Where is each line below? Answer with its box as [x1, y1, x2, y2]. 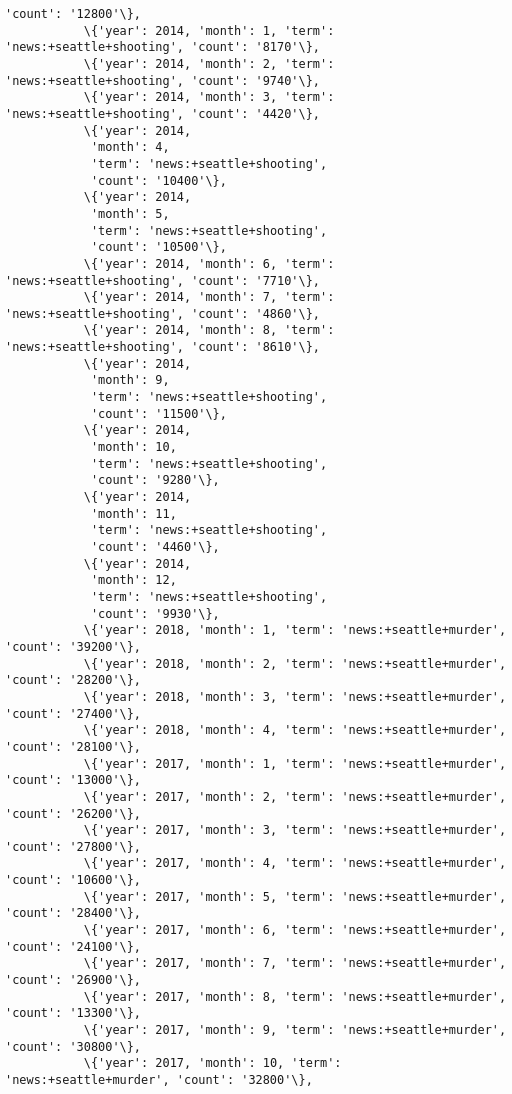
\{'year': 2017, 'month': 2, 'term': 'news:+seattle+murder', [83, 789, 507, 804]
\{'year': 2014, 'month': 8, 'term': [83, 323, 335, 338]
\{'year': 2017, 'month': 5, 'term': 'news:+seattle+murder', [83, 889, 507, 904]
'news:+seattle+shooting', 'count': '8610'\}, [5, 340, 320, 355]
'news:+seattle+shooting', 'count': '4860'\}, [5, 306, 320, 321]
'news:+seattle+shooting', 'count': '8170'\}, [5, 40, 320, 55]
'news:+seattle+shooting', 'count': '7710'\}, [5, 273, 320, 288]
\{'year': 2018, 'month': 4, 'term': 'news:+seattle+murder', [83, 723, 507, 738]
